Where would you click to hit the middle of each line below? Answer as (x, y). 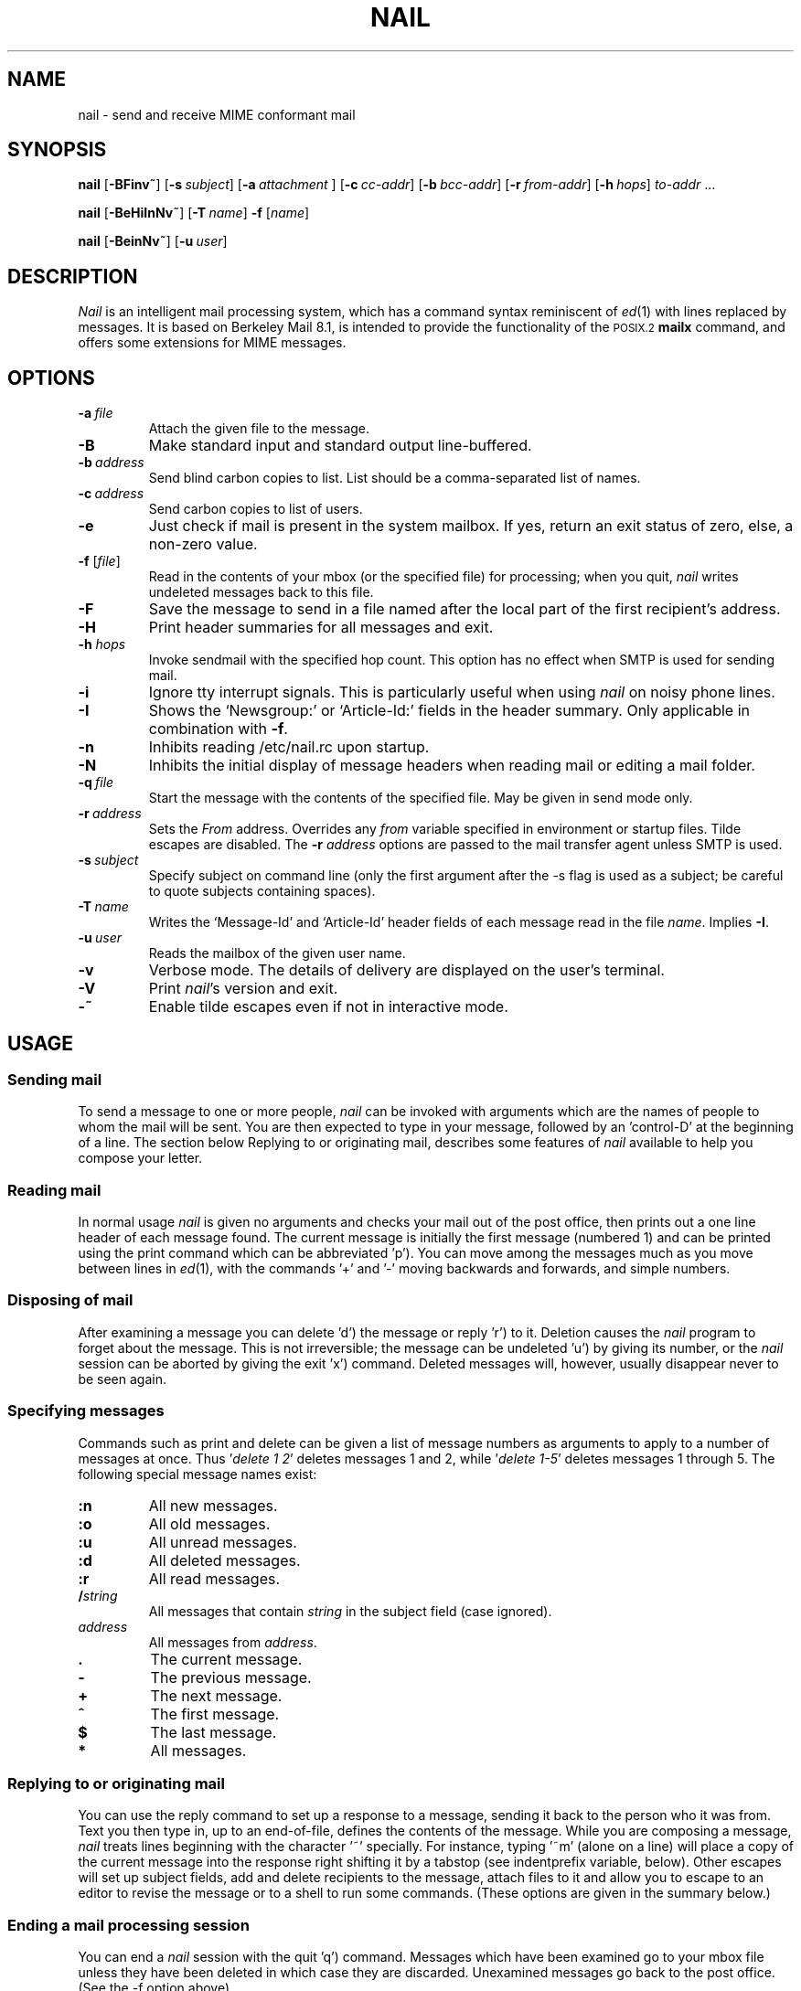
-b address (111, 463)
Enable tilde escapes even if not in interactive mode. (328, 1007)
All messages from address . (233, 1642)
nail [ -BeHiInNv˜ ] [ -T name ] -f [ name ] (194, 213)
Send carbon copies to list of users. (256, 509)
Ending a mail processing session (128, 1925)
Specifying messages (86, 1411)
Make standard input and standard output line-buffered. (340, 446)
